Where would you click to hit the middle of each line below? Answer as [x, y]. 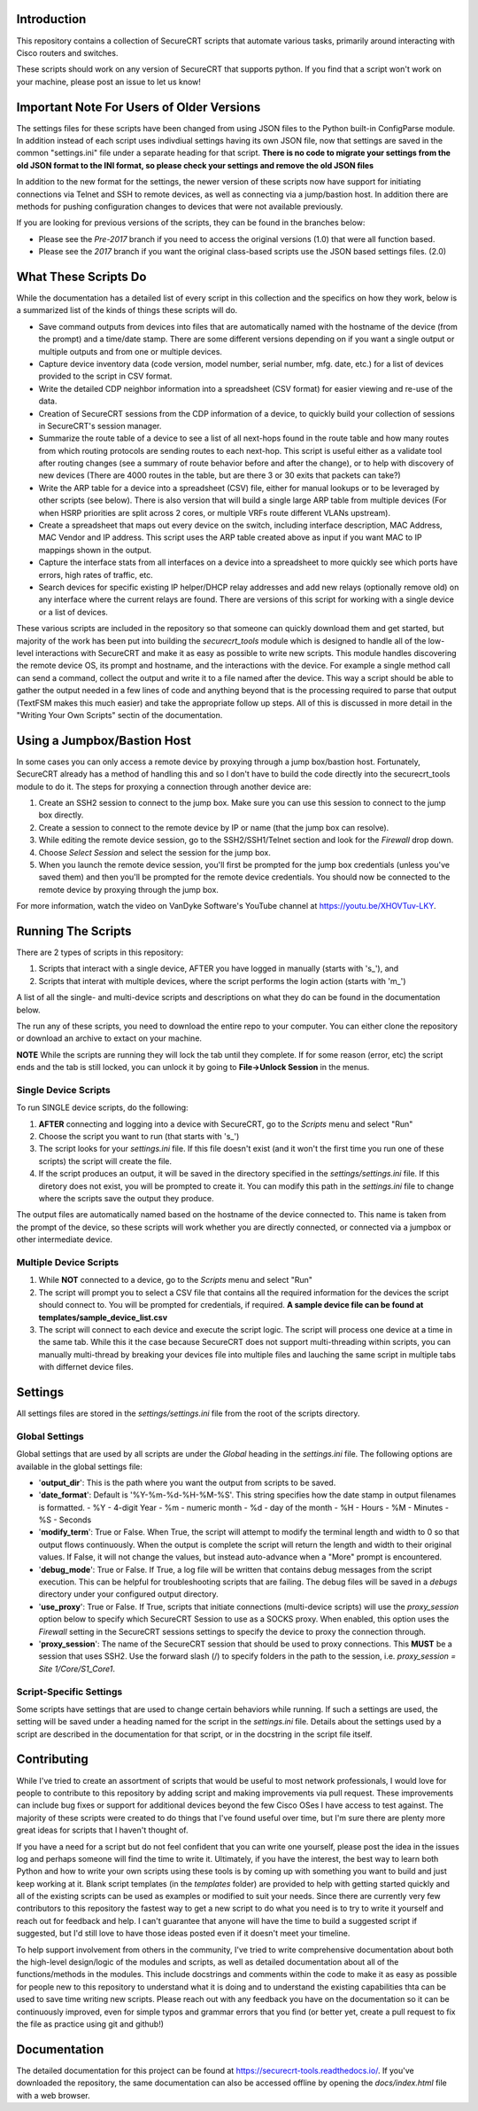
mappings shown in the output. [95, 550]
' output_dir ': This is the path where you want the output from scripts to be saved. [187, 1482]
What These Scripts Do [81, 276]
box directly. [61, 815]
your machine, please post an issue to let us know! [108, 82]
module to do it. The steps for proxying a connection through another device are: [164, 786]
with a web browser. [53, 2095]
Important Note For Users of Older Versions [139, 107]
